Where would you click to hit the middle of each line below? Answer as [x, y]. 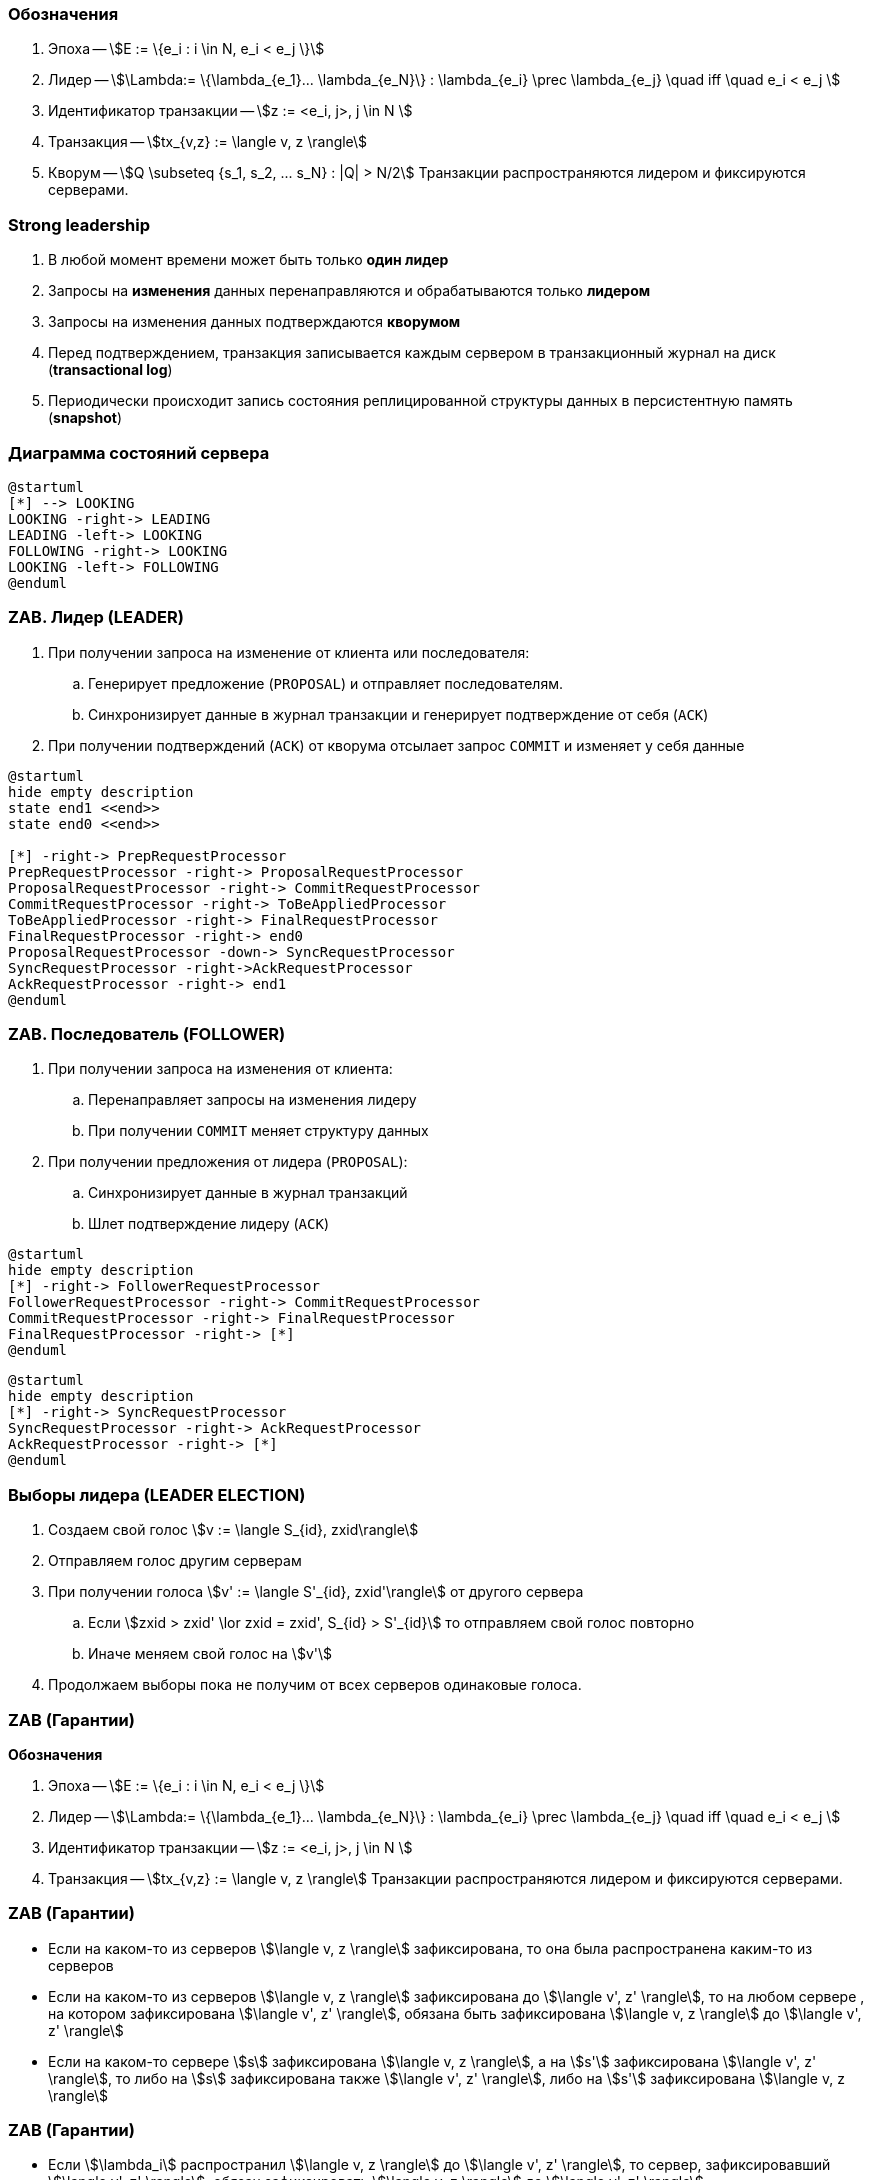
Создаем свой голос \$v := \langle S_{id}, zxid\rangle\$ [233, 1530]
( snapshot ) [85, 418]
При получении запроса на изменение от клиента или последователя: [289, 652]
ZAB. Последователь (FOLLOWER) [147, 1034]
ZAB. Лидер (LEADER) [96, 617]
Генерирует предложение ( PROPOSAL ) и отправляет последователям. [325, 683]
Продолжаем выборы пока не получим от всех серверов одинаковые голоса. [315, 1685]
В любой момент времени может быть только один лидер [248, 260]
